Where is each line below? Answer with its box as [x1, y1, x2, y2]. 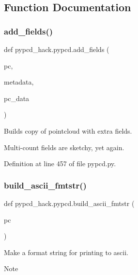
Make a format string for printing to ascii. [4, 247, 128, 257]
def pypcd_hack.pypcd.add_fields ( [4, 44, 109, 54]
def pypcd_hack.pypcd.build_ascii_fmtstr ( [4, 198, 135, 208]
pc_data [4, 93, 30, 103]
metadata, [4, 77, 34, 87]
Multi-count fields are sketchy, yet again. [4, 142, 124, 152]
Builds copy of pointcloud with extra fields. [4, 125, 132, 136]
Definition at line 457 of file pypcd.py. [4, 158, 116, 169]
